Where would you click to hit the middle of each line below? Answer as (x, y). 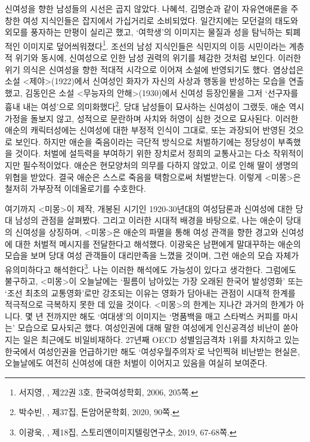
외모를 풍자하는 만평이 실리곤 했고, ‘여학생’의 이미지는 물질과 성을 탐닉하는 (144, 32)
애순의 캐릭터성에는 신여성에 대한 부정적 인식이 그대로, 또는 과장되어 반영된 (145, 130)
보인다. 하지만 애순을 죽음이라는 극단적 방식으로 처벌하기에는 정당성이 (145, 141)
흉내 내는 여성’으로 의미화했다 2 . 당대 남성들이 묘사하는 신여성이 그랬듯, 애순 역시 (155, 106)
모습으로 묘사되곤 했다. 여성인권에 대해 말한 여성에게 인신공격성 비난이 (149, 328)
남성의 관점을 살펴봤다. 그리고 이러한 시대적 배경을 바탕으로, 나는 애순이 (149, 220)
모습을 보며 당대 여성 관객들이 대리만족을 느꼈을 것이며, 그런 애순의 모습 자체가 (152, 255)
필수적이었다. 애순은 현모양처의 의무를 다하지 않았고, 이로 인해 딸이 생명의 (161, 165)
